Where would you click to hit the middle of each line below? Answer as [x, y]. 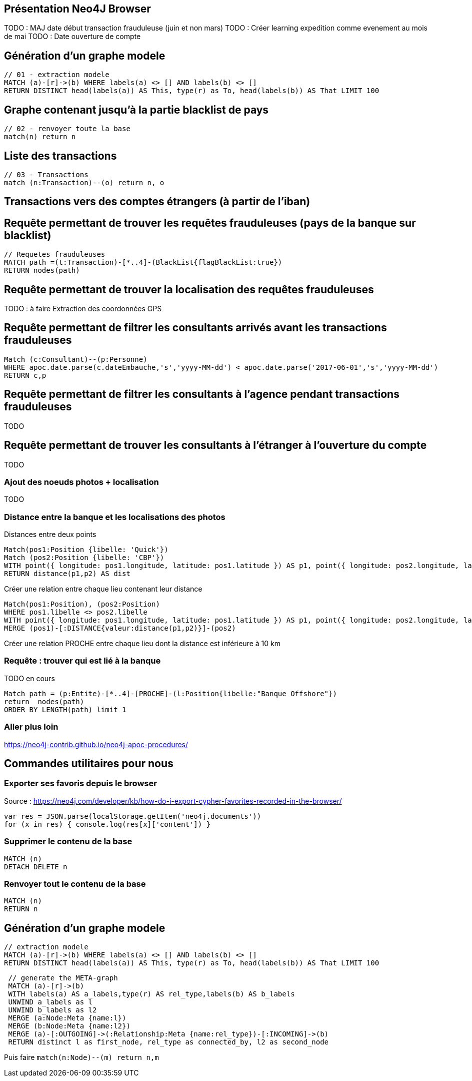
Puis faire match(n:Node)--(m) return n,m [81, 1057]
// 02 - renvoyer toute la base [67, 129]
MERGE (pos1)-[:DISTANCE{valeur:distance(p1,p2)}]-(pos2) [120, 628]
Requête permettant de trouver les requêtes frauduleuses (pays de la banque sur [210, 223]
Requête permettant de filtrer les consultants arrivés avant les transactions [195, 328]
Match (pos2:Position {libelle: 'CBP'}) [84, 558]
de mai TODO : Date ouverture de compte [72, 37]
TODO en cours [29, 678]
